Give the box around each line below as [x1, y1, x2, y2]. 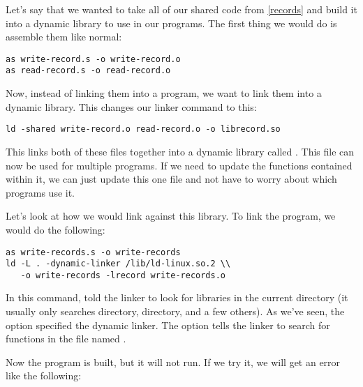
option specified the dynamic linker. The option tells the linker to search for [6, 317, 330, 332]
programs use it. [6, 185, 75, 199]
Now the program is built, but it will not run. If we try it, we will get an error [6, 354, 341, 369]
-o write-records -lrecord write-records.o [20, 270, 225, 280]
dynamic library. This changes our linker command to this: [6, 99, 257, 114]
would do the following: [6, 222, 105, 236]
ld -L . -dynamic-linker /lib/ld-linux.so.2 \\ [6, 259, 231, 269]
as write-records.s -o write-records [6, 247, 181, 257]
